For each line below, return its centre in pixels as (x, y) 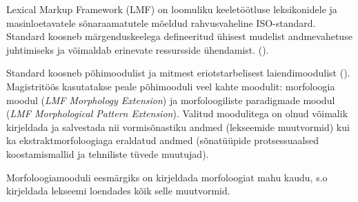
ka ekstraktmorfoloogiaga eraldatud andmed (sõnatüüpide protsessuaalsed (162, 140)
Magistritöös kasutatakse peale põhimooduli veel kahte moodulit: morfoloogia (171, 86)
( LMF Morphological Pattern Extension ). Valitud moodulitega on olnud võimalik (177, 113)
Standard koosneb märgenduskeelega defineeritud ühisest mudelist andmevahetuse (179, 36)
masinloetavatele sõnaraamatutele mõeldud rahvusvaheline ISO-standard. (161, 22)
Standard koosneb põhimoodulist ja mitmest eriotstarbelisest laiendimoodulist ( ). (178, 73)
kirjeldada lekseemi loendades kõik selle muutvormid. (118, 191)
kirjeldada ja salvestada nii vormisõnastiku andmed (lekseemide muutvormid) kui (178, 127)
